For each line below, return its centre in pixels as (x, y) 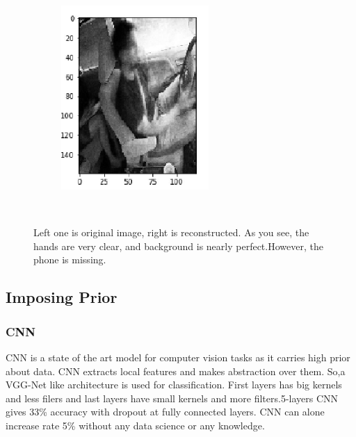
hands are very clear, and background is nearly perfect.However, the (178, 246)
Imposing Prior (62, 297)
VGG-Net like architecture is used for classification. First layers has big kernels (174, 385)
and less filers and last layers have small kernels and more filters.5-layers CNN (172, 398)
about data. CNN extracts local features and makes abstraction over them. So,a (176, 371)
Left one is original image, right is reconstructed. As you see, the (171, 232)
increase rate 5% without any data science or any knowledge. (135, 425)
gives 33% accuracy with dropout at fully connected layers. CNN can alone (165, 412)
